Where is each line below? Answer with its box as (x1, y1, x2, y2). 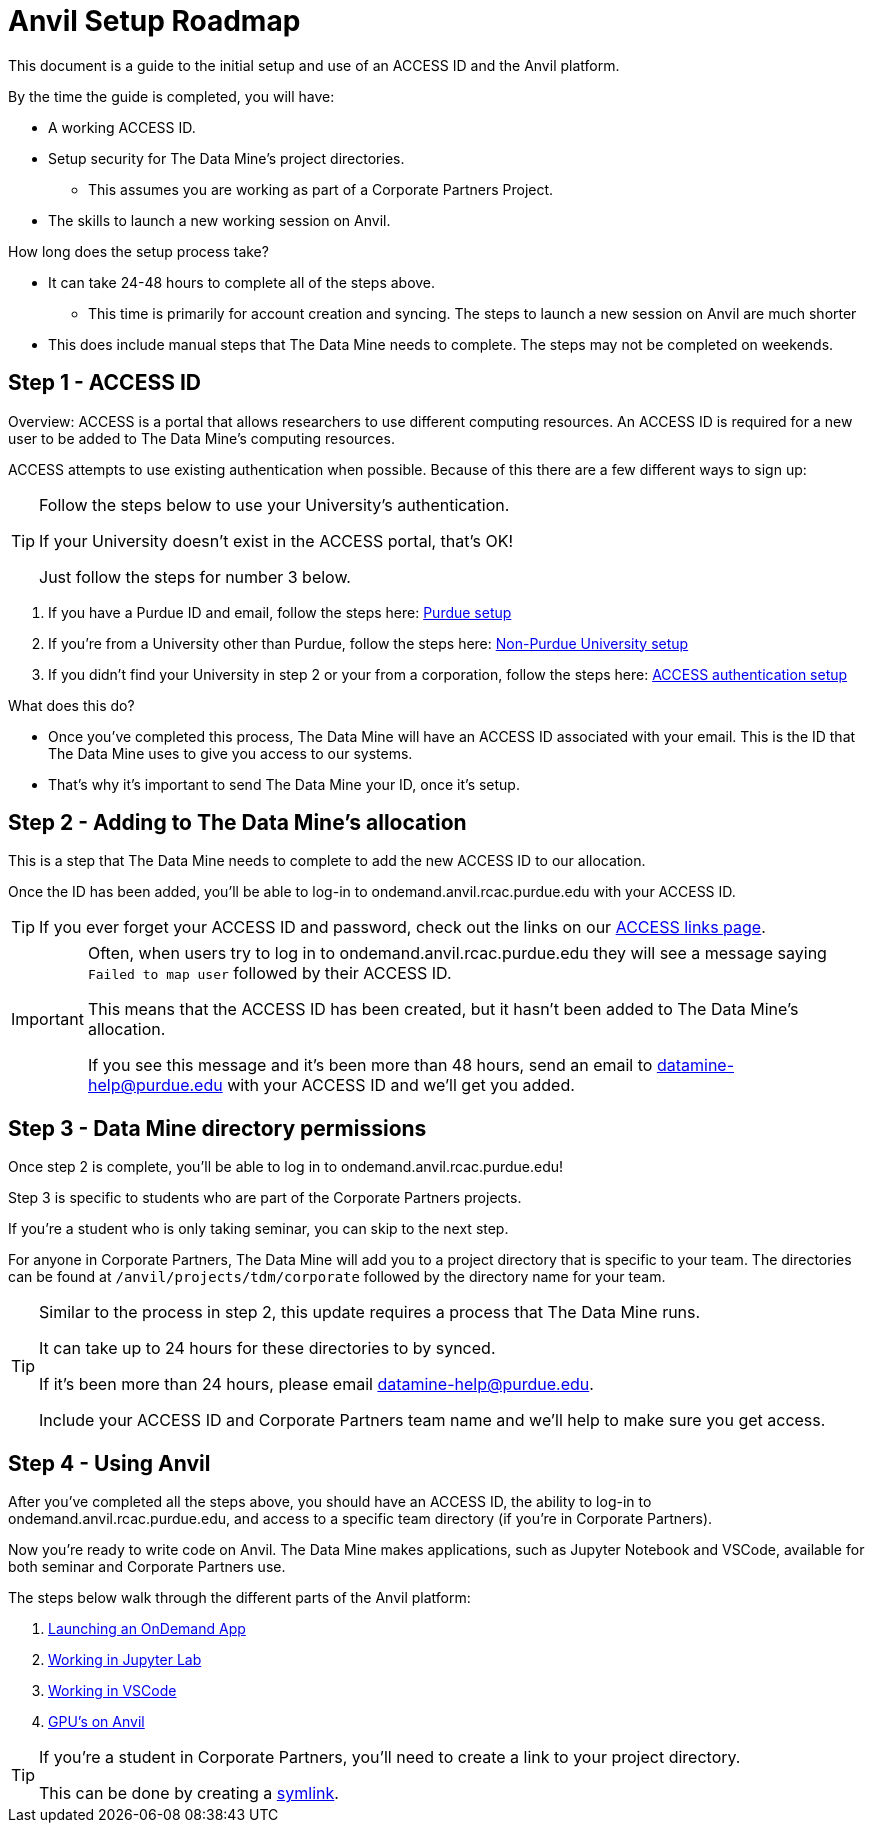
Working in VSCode (48, 1682, 177, 1700)
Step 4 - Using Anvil (8, 1450, 211, 1476)
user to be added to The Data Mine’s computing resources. (8, 429, 395, 447)
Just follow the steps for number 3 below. (39, 566, 351, 587)
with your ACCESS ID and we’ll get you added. (227, 1075, 575, 1096)
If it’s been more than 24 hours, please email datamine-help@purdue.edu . (39, 1374, 594, 1395)
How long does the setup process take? (8, 242, 269, 260)
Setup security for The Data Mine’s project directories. (48, 149, 405, 167)
